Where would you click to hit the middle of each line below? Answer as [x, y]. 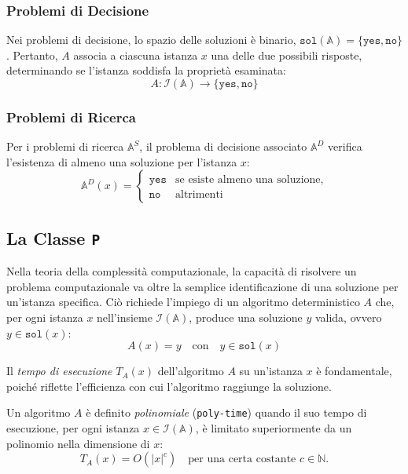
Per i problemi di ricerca [65, 146]
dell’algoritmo [191, 371]
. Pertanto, [32, 55]
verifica [345, 146]
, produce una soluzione [246, 317]
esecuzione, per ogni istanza [73, 428]
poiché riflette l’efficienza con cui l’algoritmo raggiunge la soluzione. [169, 386]
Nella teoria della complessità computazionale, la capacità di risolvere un [182, 271]
